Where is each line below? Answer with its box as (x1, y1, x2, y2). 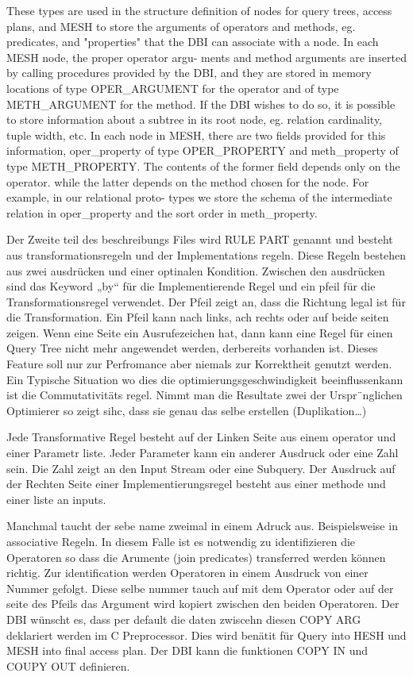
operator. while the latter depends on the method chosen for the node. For (6, 173, 369, 190)
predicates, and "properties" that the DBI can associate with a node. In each (6, 33, 379, 50)
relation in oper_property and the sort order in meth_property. (6, 204, 318, 221)
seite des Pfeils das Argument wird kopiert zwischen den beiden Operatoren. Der (6, 595, 399, 612)
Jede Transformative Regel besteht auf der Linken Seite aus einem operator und (6, 429, 396, 445)
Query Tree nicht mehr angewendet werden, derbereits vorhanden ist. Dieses (6, 340, 378, 356)
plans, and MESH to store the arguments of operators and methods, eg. (6, 17, 356, 34)
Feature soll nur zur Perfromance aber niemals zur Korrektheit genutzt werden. (6, 356, 392, 372)
